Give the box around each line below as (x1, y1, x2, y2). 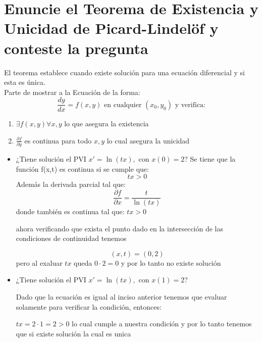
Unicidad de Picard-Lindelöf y (4, 18, 219, 38)
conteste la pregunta (4, 37, 148, 58)
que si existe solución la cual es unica (16, 328, 131, 338)
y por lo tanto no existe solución (121, 257, 221, 268)
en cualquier (104, 101, 142, 109)
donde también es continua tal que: (16, 206, 125, 217)
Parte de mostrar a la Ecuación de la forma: (4, 86, 140, 97)
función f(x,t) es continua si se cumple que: (16, 163, 149, 174)
